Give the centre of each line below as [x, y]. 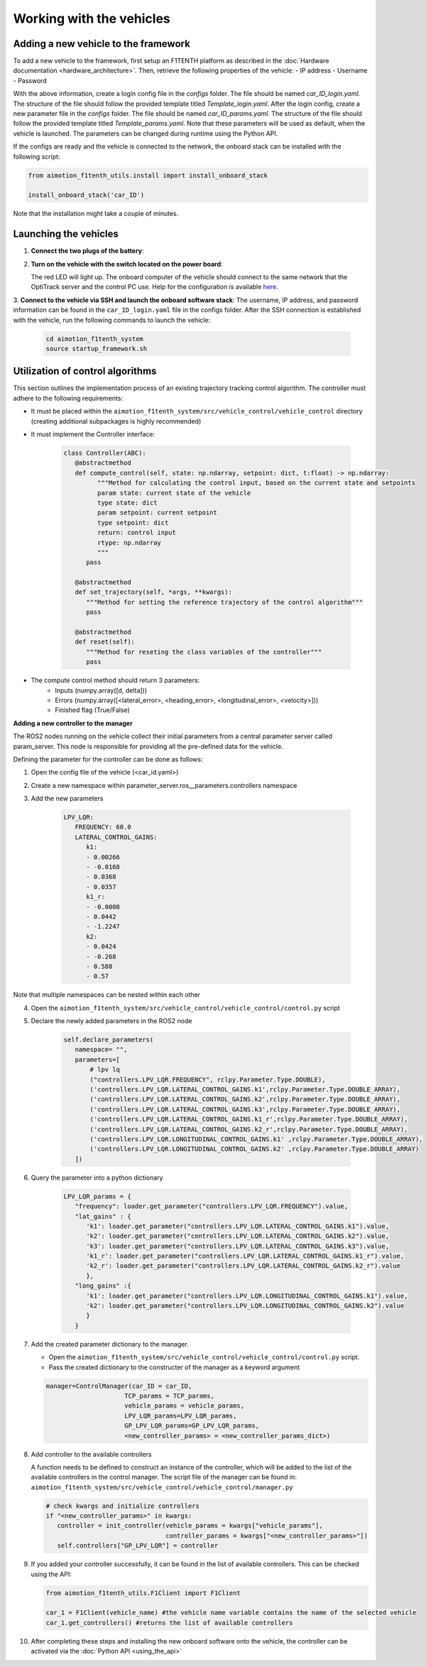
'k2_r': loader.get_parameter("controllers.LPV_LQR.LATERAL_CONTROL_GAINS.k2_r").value [244, 1266]
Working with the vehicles [92, 18]
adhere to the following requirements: [68, 398]
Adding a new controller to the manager [73, 723]
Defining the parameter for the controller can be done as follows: [108, 759]
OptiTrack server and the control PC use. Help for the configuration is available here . [154, 287]
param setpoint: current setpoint [157, 513]
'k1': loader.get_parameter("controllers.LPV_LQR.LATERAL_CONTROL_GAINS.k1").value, [238, 1226]
